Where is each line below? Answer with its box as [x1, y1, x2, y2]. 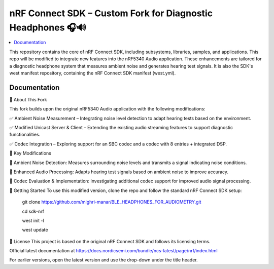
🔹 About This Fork [9, 96, 47, 102]
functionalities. [9, 132, 41, 138]
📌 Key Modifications [9, 150, 52, 157]
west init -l [22, 217, 44, 223]
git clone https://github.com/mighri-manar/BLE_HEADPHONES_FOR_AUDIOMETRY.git [22, 199, 201, 205]
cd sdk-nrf [22, 208, 44, 214]
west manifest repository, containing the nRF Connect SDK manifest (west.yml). [9, 70, 176, 76]
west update [22, 227, 48, 233]
